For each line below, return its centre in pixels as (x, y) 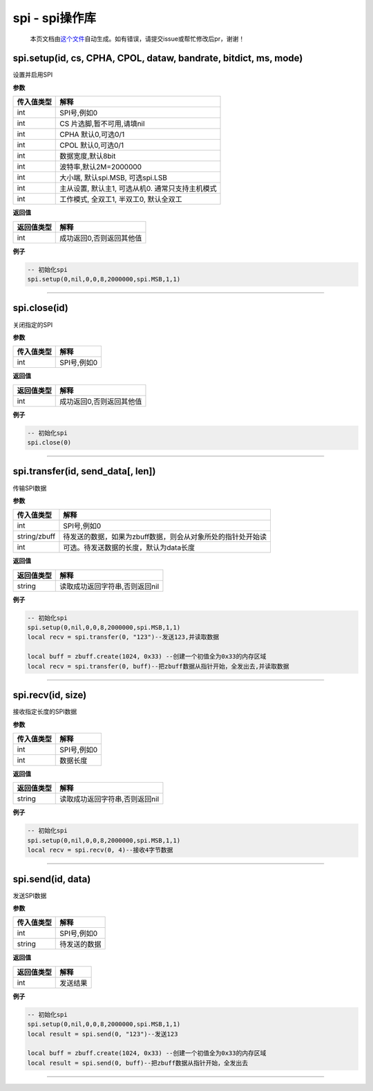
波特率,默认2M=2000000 (101, 167)
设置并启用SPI (33, 75)
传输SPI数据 (30, 488)
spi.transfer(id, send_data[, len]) (84, 471)
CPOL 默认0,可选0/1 (92, 145)
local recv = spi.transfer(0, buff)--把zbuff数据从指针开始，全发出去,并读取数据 (158, 666)
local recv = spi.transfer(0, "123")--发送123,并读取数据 (123, 637)
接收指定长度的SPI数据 (45, 711)
